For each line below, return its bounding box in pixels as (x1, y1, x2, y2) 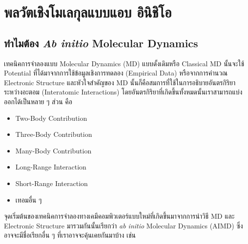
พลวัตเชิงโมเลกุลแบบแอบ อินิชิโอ (4, 2, 172, 22)
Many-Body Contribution (15, 145, 92, 155)
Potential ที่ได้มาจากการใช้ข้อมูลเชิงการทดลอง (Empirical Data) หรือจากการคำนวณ (4, 68, 227, 78)
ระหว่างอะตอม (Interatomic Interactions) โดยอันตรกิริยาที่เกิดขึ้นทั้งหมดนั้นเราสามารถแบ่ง (4, 87, 243, 97)
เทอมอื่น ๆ (15, 194, 42, 205)
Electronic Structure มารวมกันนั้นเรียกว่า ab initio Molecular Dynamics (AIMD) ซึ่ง (4, 220, 243, 230)
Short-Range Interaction (15, 178, 88, 188)
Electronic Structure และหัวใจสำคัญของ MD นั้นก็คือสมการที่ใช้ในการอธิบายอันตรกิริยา (4, 77, 236, 87)
